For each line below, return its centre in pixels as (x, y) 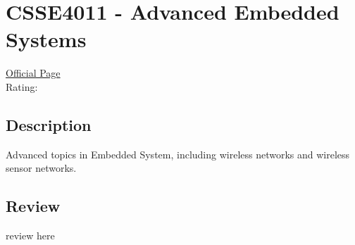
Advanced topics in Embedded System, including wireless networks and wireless (178, 154)
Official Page (33, 73)
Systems (46, 39)
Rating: (22, 86)
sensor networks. (41, 168)
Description (49, 124)
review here (30, 235)
